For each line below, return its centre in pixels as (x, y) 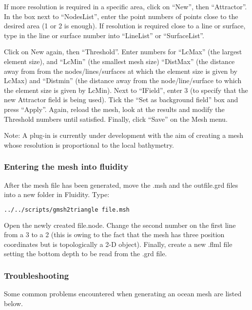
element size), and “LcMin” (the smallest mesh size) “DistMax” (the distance (119, 61)
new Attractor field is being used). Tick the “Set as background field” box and (121, 100)
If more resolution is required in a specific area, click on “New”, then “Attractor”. (126, 6)
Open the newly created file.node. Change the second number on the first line (120, 225)
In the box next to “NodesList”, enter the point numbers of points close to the (121, 16)
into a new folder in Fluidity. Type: (57, 194)
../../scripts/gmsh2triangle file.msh (67, 210)
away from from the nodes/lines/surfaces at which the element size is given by (121, 71)
